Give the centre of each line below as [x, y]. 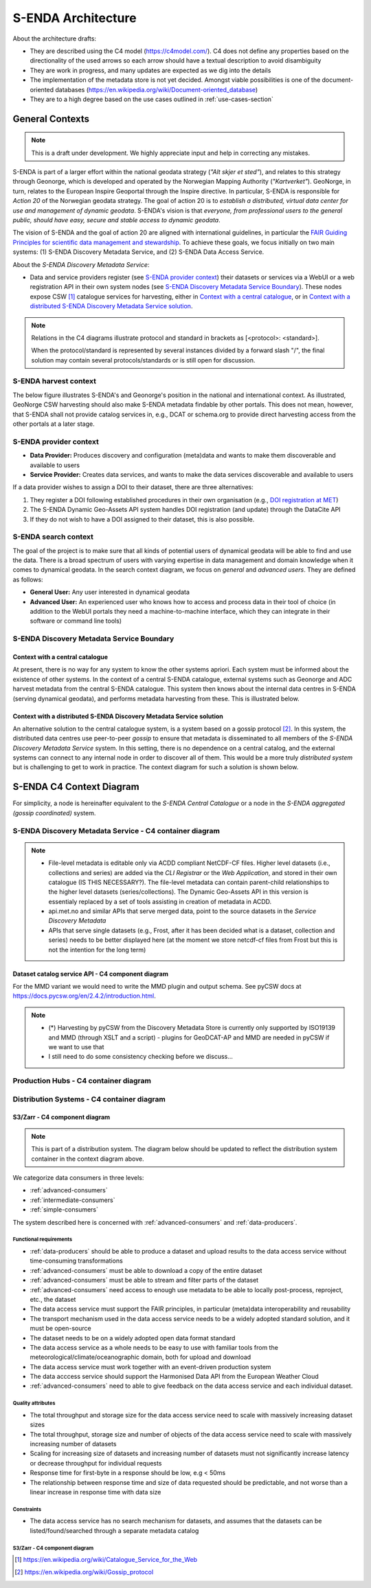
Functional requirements [42, 1240]
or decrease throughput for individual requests [96, 1463]
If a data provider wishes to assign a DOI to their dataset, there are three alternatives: [133, 487]
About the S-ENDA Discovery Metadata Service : [81, 264]
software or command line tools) [76, 621]
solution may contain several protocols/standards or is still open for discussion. [143, 360]
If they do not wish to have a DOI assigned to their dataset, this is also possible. [142, 519]
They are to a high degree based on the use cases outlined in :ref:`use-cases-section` [152, 99]
